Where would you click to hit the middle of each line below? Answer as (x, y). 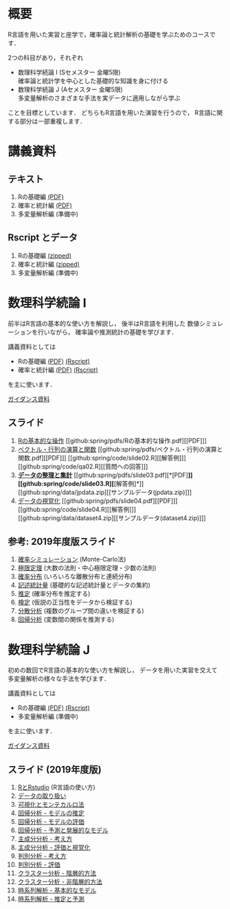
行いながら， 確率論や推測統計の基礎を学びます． (107, 332)
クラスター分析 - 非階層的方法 (60, 882)
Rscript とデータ (43, 238)
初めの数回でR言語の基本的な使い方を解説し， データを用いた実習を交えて (113, 670)
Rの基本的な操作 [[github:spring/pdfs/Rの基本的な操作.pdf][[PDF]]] (112, 440)
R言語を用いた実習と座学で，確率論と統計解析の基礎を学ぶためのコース (109, 34)
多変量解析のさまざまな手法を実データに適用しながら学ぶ (99, 98)
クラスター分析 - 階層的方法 (57, 873)
